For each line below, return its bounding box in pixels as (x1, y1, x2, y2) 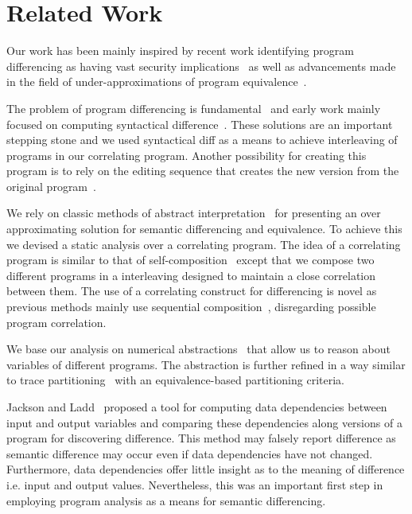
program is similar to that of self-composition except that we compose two (6, 251, 375, 268)
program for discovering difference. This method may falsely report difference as (6, 430, 396, 446)
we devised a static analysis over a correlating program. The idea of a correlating (6, 236, 401, 252)
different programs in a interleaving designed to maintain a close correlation (6, 267, 376, 283)
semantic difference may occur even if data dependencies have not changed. (6, 445, 373, 461)
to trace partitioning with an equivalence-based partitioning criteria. (6, 372, 344, 388)
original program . (6, 177, 96, 194)
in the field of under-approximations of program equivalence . (6, 73, 307, 90)
